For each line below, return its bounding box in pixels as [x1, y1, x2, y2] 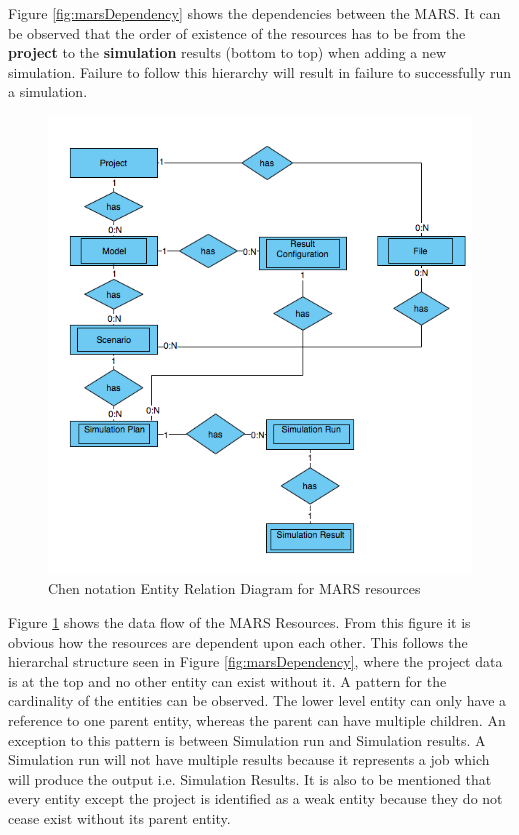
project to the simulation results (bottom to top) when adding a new [8, 42, 447, 63]
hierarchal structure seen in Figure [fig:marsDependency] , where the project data [8, 651, 503, 672]
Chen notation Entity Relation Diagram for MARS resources [48, 578, 421, 599]
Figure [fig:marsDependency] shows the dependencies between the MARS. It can [8, 3, 501, 23]
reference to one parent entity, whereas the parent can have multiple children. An [8, 710, 506, 731]
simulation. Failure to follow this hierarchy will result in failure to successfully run [8, 61, 511, 82]
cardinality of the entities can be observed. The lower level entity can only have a [8, 690, 507, 711]
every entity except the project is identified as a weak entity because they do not [8, 788, 503, 809]
